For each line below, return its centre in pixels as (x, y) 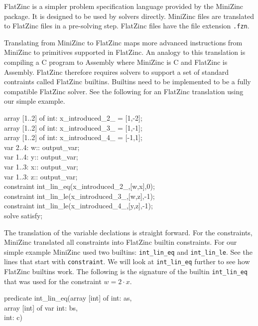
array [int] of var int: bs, (41, 307)
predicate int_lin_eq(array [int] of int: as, (68, 298)
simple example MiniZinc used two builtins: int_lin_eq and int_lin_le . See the (128, 251)
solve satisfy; (23, 215)
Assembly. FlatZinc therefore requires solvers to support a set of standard (117, 72)
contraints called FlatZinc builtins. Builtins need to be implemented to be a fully (128, 81)
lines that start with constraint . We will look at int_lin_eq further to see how (127, 261)
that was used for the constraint (53, 281)
